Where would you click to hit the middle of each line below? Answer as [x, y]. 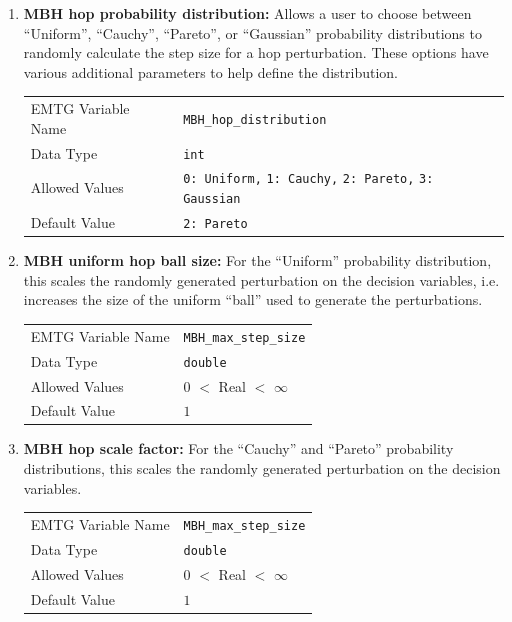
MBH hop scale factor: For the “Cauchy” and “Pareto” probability [238, 448]
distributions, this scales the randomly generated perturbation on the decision [262, 468]
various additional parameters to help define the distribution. [210, 71]
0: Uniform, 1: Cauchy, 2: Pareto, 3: [308, 179]
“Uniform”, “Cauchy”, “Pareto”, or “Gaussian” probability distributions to [252, 32]
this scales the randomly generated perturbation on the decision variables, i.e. [261, 279]
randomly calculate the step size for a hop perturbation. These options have [256, 52]
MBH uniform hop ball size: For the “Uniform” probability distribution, [257, 260]
